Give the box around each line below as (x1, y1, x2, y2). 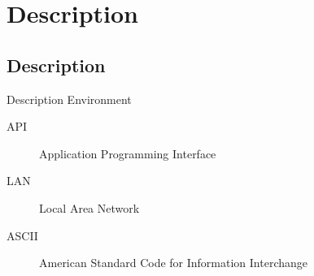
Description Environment (7, 90, 132, 107)
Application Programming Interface (39, 144, 216, 162)
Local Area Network (39, 199, 140, 216)
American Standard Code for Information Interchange (39, 254, 308, 271)
